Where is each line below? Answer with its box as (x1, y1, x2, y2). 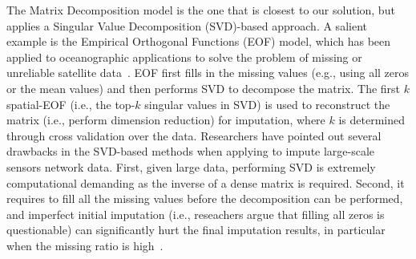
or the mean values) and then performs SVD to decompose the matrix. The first (6, 79, 401, 96)
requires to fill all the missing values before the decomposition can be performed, (6, 190, 403, 207)
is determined (338, 111, 406, 128)
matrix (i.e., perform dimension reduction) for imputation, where (6, 111, 325, 128)
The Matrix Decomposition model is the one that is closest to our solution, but (6, 2, 395, 18)
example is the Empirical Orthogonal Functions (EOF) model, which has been (6, 33, 391, 50)
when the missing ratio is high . (6, 237, 164, 253)
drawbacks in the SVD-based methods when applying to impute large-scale (6, 143, 375, 160)
